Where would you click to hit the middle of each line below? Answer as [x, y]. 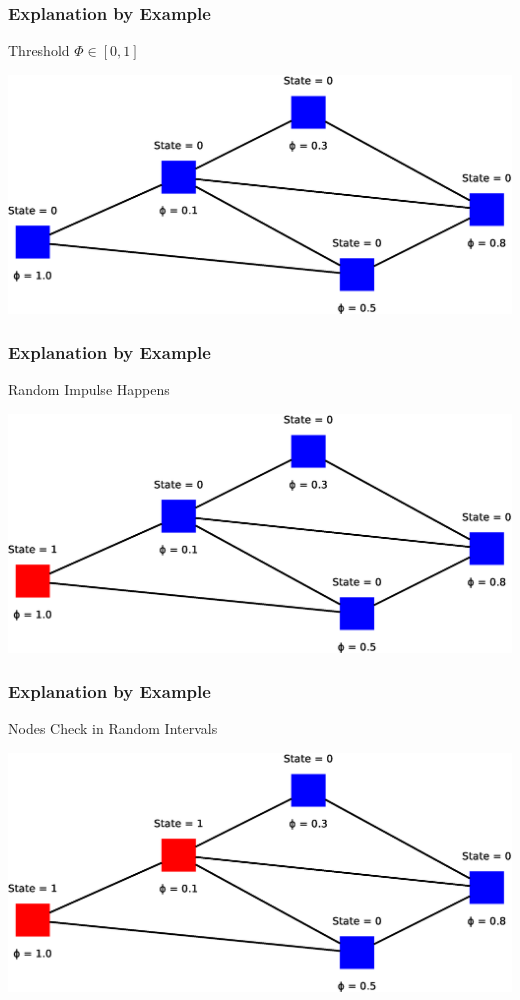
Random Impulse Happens [89, 389]
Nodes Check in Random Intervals [113, 728]
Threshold [39, 50]
